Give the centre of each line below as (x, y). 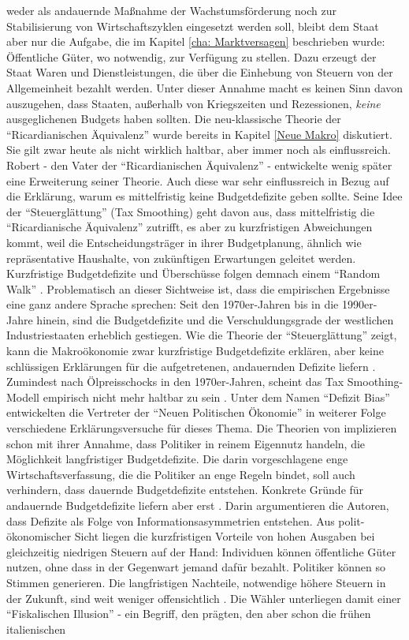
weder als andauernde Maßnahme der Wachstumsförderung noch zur (171, 10)
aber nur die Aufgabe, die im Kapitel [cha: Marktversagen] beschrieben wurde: (196, 41)
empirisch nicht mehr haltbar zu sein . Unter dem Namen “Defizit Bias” (216, 397)
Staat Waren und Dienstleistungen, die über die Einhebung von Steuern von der (200, 72)
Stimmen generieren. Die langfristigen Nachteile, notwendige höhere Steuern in (196, 582)
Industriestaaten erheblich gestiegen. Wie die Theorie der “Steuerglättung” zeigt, (202, 335)
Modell (23, 397)
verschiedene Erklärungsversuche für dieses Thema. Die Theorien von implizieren (202, 428)
